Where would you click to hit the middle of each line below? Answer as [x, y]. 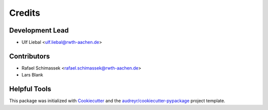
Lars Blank [32, 75]
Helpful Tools [30, 89]
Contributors [30, 56]
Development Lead [39, 30]
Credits [25, 13]
